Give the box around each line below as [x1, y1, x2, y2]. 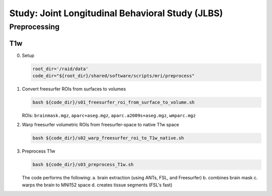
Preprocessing [9, 22, 60, 31]
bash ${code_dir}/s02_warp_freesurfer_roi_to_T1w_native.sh [32, 135, 184, 141]
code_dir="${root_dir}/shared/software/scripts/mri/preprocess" [32, 73, 195, 79]
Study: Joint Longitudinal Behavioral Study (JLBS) [9, 8, 223, 19]
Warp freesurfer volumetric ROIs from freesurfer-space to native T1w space [22, 122, 179, 128]
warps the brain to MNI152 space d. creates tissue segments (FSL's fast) [22, 182, 173, 188]
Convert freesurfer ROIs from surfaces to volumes [22, 86, 126, 92]
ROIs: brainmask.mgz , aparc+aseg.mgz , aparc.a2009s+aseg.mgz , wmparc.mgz [22, 113, 196, 119]
